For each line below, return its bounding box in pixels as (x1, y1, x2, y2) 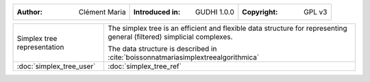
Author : (16, 8, 43, 16)
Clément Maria (78, 8, 126, 16)
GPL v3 (304, 8, 328, 16)
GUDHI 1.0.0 (195, 8, 234, 16)
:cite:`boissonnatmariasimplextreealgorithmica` (108, 53, 260, 61)
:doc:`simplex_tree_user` (16, 61, 96, 71)
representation (16, 42, 64, 51)
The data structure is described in (108, 44, 217, 53)
